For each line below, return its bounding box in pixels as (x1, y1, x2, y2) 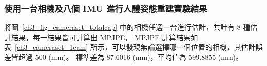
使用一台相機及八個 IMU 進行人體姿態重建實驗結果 (4, 2, 207, 14)
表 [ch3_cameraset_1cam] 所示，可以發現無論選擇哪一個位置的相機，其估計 (4, 42, 256, 52)
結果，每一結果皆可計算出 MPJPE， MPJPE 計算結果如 (11, 31, 198, 42)
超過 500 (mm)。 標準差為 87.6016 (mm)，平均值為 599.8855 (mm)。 (18, 52, 243, 62)
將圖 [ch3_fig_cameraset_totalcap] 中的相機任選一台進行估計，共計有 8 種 (4, 22, 251, 32)
